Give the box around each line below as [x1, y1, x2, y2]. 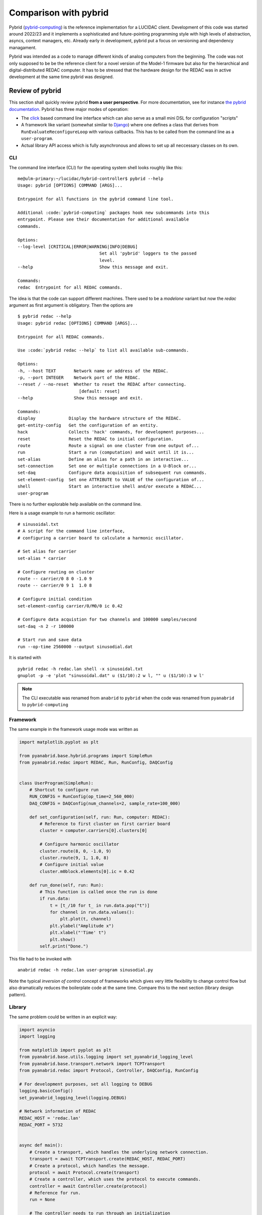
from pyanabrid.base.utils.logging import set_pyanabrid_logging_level [19, 1054, 194, 1059]
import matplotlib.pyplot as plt [19, 739, 99, 745]
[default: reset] [79, 388, 120, 394]
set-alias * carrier [17, 555, 66, 561]
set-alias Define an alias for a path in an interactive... [17, 456, 189, 462]
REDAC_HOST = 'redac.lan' [19, 1115, 81, 1121]
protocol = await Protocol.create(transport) [29, 1169, 140, 1175]
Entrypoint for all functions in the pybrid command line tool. [17, 196, 174, 202]
